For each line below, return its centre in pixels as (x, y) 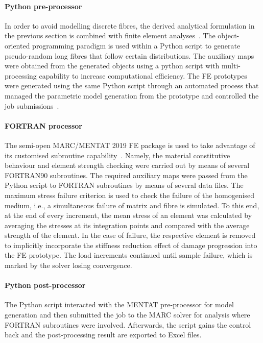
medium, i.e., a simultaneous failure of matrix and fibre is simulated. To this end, (132, 205)
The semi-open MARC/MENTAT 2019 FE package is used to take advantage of (130, 145)
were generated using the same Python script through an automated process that (132, 85)
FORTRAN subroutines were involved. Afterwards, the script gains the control (128, 324)
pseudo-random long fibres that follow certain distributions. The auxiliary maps (129, 55)
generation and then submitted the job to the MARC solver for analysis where (127, 315)
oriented (17, 45)
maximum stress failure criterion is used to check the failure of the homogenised (130, 195)
